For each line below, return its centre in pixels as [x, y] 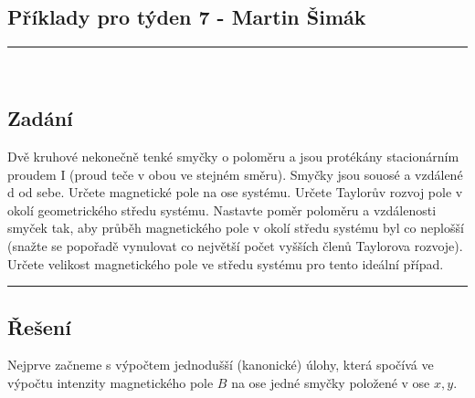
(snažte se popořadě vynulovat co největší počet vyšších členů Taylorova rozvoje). [235, 245]
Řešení [39, 326]
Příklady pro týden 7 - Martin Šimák [187, 17]
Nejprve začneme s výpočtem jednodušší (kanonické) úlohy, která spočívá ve [221, 365]
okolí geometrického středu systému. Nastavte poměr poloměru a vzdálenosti [222, 209]
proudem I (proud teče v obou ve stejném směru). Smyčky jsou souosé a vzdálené [235, 174]
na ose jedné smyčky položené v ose [331, 382]
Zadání [40, 118]
